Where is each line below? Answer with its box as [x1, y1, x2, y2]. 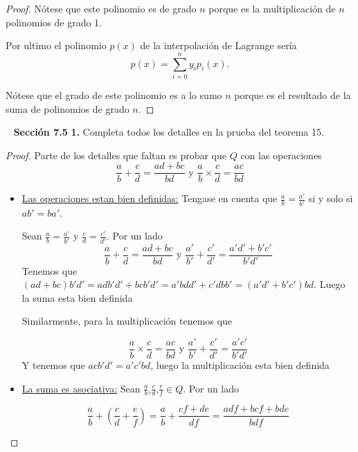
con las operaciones [240, 147, 322, 162]
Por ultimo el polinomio [6, 38, 107, 53]
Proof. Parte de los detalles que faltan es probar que [6, 147, 226, 162]
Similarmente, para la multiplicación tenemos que [21, 314, 232, 328]
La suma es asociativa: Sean [21, 381, 141, 395]
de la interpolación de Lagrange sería [140, 38, 297, 53]
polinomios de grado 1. [6, 15, 102, 29]
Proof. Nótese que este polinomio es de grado [6, 1, 197, 15]
